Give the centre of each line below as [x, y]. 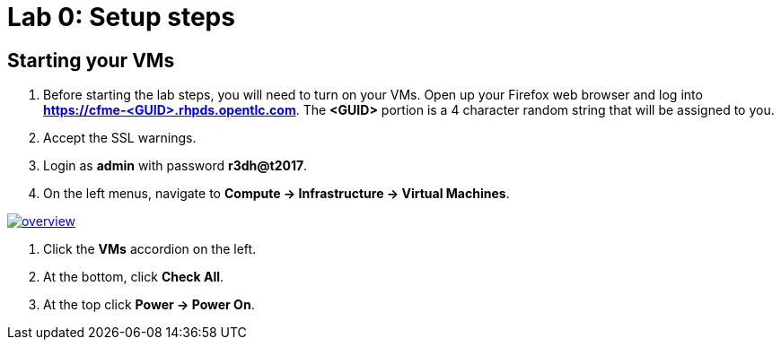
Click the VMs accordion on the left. [150, 249]
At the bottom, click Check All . [134, 277]
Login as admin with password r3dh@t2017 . [176, 166]
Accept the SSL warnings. [120, 138]
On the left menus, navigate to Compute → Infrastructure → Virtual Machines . [276, 194]
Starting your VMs [91, 60]
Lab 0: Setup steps [121, 17]
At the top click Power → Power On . [149, 305]
